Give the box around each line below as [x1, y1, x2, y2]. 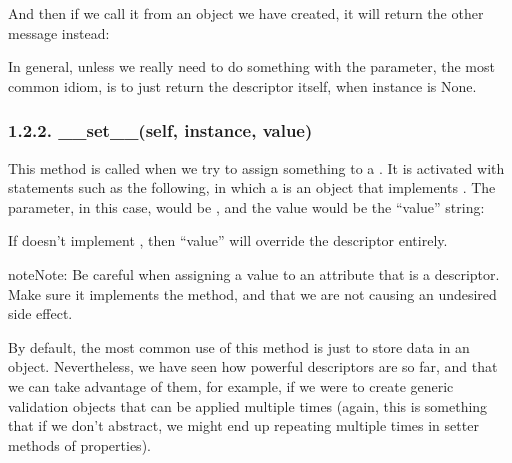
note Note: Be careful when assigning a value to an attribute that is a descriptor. [8, 263, 500, 284]
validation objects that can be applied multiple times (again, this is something [8, 395, 488, 416]
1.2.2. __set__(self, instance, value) [8, 118, 313, 143]
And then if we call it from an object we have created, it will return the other [8, 3, 484, 23]
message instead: [8, 22, 110, 43]
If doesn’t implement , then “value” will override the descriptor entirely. [8, 230, 448, 251]
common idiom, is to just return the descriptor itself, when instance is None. [8, 75, 477, 96]
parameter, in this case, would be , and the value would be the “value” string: [8, 196, 485, 217]
